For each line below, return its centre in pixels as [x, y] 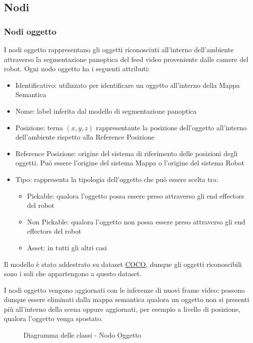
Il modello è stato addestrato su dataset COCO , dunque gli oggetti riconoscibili [123, 264]
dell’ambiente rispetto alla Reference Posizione [85, 137]
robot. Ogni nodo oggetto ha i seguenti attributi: [77, 69]
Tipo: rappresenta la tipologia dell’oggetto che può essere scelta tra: [117, 179]
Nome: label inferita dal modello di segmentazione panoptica [106, 111]
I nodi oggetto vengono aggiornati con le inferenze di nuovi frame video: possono [125, 290]
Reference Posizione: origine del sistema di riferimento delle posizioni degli [126, 153]
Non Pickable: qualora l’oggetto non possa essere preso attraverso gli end [136, 221]
